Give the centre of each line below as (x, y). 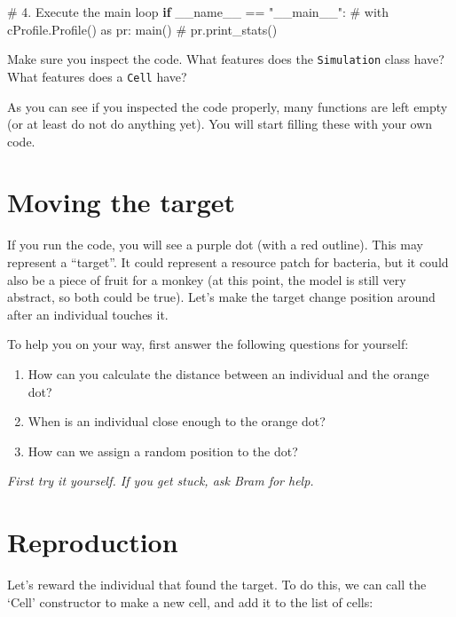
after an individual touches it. (88, 314)
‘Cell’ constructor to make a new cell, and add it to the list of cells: (190, 601)
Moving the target (122, 202)
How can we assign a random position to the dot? (163, 451)
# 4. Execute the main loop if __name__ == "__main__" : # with (198, 12)
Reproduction (93, 542)
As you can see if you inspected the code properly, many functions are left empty (228, 106)
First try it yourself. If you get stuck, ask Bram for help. (161, 481)
